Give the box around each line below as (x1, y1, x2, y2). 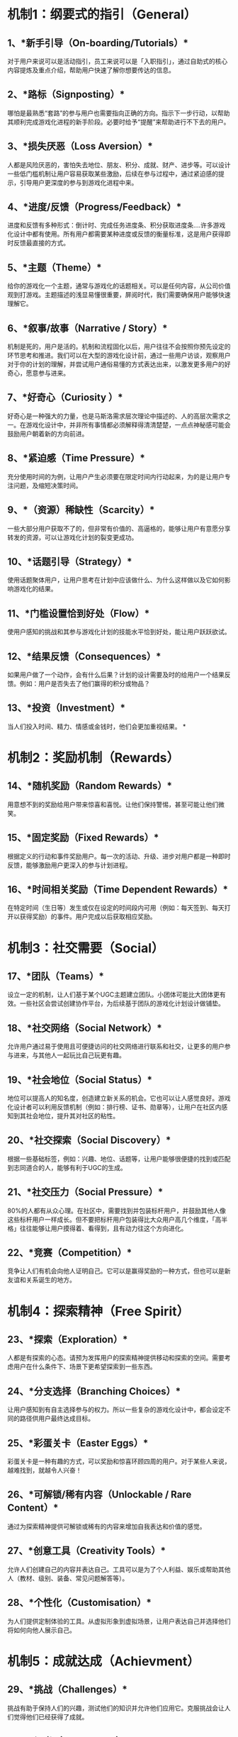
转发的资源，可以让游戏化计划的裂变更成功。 (7, 533, 138, 541)
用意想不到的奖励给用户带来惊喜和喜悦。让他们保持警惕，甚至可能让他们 (7, 800, 218, 809)
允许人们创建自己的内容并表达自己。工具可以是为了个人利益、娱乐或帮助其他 (7, 1565, 231, 1573)
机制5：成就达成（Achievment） (7, 1653, 200, 1669)
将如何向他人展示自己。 (7, 1626, 76, 1634)
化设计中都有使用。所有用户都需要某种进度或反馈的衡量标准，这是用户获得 (7, 230, 225, 238)
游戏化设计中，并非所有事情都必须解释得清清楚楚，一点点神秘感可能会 (25, 420, 231, 429)
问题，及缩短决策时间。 (13, 481, 82, 490)
